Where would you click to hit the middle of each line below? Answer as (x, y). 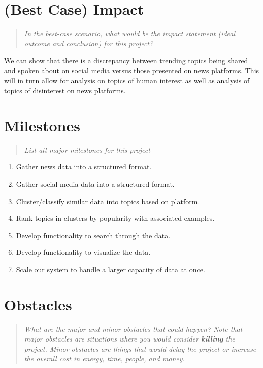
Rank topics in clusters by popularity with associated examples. (115, 218)
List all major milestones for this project (87, 149)
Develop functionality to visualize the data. (83, 252)
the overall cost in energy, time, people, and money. (104, 359)
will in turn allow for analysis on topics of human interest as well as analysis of (127, 80)
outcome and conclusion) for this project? (89, 43)
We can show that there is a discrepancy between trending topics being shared (126, 60)
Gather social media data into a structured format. (95, 184)
